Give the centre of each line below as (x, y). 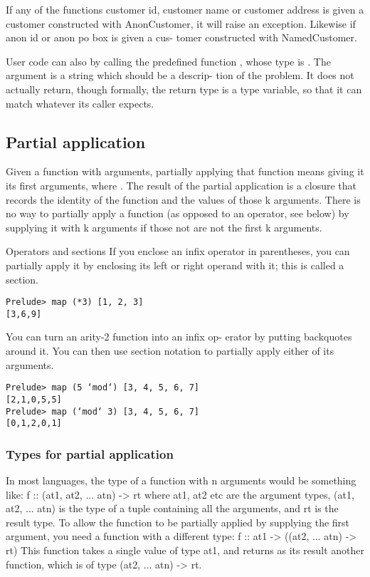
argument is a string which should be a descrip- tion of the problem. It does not (180, 75)
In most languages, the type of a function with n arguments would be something (181, 480)
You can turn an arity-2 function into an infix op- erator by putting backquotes (179, 337)
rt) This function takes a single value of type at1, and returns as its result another (185, 550)
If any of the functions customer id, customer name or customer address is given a (185, 9)
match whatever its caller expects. (80, 103)
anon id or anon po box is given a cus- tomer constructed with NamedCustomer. (181, 37)
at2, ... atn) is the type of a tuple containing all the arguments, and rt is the (172, 508)
